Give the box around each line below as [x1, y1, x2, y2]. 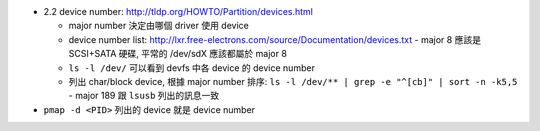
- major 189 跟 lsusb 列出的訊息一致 [68, 90, 220, 102]
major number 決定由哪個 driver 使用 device [68, 20, 249, 32]
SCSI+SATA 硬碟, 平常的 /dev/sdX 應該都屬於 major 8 [68, 48, 287, 60]
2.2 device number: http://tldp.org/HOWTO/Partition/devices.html [43, 6, 314, 17]
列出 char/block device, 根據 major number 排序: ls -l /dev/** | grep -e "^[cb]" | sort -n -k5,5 [68, 75, 518, 87]
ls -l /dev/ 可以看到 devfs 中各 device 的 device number [68, 61, 315, 74]
